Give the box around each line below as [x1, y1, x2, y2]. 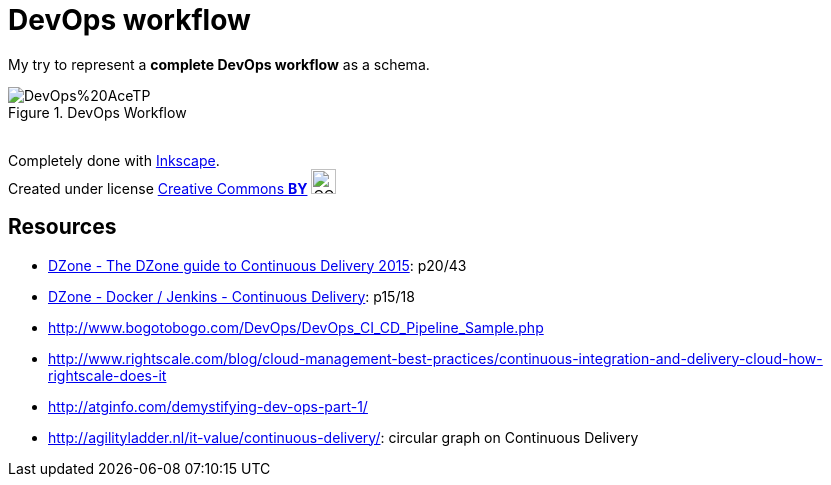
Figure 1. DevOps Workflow [8, 103, 187, 121]
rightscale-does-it [48, 366, 167, 384]
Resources [8, 214, 117, 240]
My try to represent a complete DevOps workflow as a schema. [8, 55, 430, 73]
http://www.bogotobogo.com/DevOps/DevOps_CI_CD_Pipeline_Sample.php [48, 318, 544, 336]
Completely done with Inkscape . [8, 151, 220, 169]
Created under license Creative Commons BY [8, 179, 308, 197]
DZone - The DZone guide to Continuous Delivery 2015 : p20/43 [48, 256, 467, 274]
